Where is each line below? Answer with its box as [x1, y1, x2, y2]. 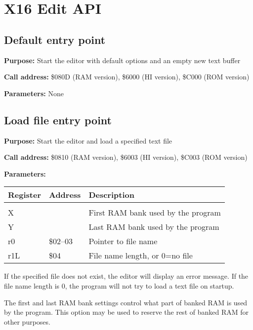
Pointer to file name [88, 235, 158, 247]
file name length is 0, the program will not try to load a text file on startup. [4, 280, 234, 291]
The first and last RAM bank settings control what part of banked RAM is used [4, 297, 248, 307]
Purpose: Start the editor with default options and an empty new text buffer [4, 55, 241, 65]
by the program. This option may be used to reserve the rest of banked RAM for [4, 307, 249, 317]
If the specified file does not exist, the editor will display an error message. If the [4, 271, 249, 281]
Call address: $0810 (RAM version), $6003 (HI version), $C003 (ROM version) [4, 152, 248, 162]
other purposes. [4, 316, 50, 327]
